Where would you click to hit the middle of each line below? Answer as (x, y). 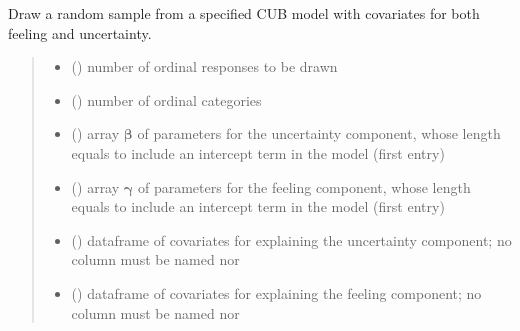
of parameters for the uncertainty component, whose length (319, 133)
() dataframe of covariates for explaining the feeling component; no (276, 292)
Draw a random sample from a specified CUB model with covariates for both (244, 13)
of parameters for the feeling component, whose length (304, 186)
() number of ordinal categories (166, 99)
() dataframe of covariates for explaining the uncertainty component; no (291, 239)
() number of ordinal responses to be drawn (204, 66)
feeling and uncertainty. (80, 32)
